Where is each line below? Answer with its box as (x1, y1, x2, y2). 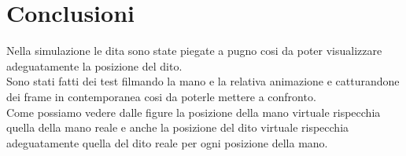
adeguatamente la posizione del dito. (6, 57, 183, 74)
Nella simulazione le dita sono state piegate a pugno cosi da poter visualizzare (6, 42, 382, 59)
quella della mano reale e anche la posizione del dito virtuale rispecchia (6, 119, 349, 136)
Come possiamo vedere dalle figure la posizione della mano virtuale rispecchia (6, 103, 381, 120)
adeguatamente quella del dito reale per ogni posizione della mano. (6, 134, 328, 151)
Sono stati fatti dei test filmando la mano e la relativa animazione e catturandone (6, 73, 400, 89)
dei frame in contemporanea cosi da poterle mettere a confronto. (6, 88, 316, 104)
